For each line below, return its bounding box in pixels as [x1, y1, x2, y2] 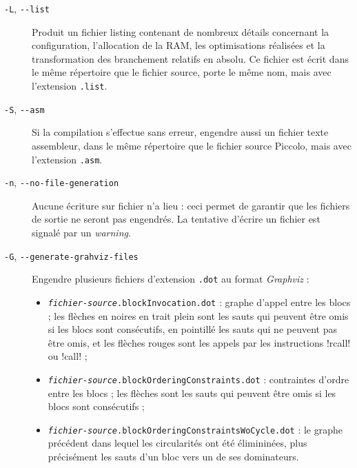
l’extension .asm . [32, 152, 103, 166]
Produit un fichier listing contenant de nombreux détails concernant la [32, 24, 329, 39]
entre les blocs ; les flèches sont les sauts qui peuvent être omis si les [48, 385, 336, 400]
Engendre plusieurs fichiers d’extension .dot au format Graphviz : [32, 272, 309, 286]
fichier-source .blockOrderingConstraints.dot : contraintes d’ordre [48, 372, 349, 386]
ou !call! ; [48, 349, 88, 363]
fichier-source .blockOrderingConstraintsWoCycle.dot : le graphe [48, 422, 343, 436]
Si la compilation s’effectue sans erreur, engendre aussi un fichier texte [32, 125, 329, 139]
